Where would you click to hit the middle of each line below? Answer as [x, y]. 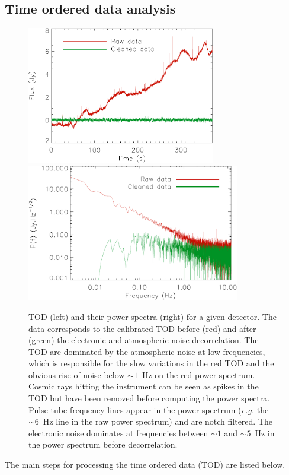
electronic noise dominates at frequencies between [118, 433]
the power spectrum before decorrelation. [103, 444]
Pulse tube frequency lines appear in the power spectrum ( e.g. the [149, 409]
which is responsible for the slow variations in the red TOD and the [151, 363]
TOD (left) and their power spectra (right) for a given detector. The [152, 316]
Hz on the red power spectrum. [198, 374]
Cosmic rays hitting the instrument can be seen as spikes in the [144, 386]
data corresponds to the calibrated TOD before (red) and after [142, 328]
